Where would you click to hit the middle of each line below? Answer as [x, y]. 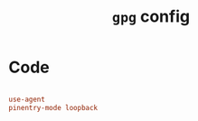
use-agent [27, 99]
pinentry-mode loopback [53, 107]
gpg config [151, 17]
